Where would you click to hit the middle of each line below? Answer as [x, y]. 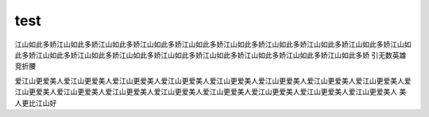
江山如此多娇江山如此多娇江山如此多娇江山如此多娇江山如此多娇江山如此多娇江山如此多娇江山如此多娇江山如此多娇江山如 [213, 44]
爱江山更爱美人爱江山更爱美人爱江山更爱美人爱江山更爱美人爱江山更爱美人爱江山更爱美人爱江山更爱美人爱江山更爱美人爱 [213, 81]
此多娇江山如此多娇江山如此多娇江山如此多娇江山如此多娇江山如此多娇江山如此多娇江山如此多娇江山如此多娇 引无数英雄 [211, 55]
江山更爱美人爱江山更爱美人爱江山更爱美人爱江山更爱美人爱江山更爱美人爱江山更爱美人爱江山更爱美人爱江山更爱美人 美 [211, 92]
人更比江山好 [36, 103]
